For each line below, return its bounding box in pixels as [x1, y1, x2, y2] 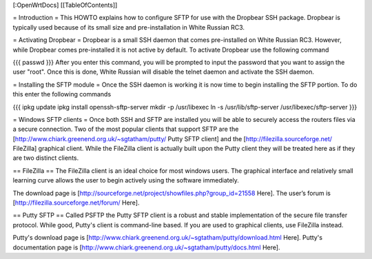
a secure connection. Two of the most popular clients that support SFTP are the [12, 125, 239, 134]
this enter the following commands [12, 90, 112, 99]
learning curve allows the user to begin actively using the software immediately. [12, 176, 239, 185]
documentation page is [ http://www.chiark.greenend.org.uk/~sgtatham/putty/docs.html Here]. [12, 243, 280, 251]
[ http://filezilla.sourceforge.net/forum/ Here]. [12, 198, 140, 207]
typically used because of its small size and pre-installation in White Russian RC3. [12, 23, 245, 31]
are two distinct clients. [12, 154, 79, 162]
